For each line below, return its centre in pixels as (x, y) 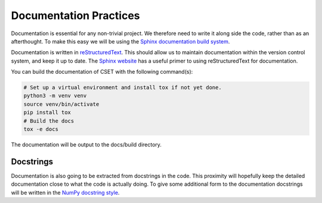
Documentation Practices (75, 15)
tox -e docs (41, 129)
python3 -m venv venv (55, 96)
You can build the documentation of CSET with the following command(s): (102, 72)
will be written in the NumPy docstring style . (65, 192)
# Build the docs (49, 121)
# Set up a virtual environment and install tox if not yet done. (123, 88)
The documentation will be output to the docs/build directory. (86, 145)
